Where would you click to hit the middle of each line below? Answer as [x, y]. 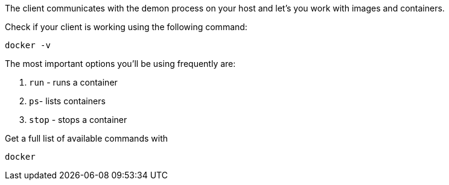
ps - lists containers [67, 101]
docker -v [28, 45]
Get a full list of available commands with [86, 138]
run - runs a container [73, 82]
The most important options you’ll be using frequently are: [120, 64]
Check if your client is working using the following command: [126, 27]
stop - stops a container [78, 120]
